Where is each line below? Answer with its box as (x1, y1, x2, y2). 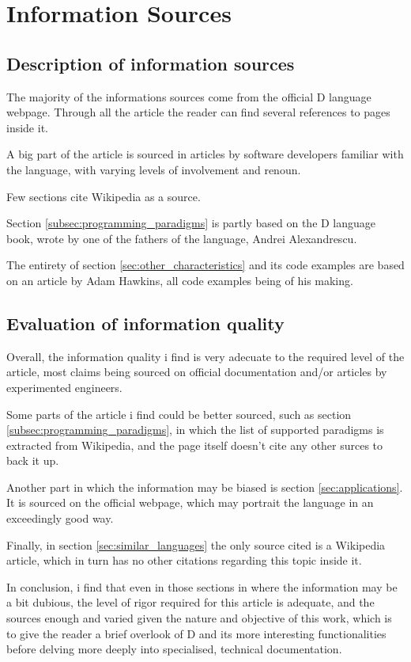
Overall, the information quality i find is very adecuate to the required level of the (6, 348, 405, 364)
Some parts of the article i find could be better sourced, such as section (6, 405, 352, 422)
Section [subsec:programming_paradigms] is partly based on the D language (6, 215, 376, 231)
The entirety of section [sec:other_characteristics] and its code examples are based (6, 257, 405, 273)
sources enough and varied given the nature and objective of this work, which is (6, 610, 392, 626)
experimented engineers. (6, 379, 123, 395)
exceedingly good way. (6, 510, 114, 527)
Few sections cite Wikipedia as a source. (6, 188, 201, 204)
